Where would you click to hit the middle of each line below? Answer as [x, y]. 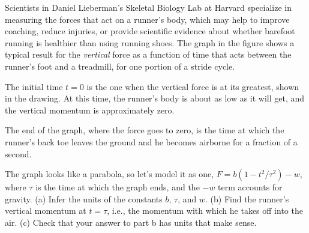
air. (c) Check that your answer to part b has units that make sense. [131, 222]
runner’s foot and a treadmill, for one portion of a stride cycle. [120, 66]
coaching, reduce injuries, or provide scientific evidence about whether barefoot [150, 31]
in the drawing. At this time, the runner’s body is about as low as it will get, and [155, 98]
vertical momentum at [46, 210]
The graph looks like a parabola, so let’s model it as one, [109, 174]
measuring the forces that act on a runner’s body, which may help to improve [147, 19]
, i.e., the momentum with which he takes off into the [205, 210]
